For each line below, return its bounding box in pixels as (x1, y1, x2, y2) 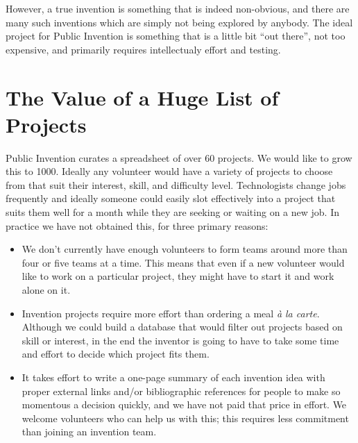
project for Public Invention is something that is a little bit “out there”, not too (6, 28, 346, 43)
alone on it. (22, 283, 71, 297)
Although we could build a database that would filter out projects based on (22, 319, 343, 334)
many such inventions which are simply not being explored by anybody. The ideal (6, 15, 353, 29)
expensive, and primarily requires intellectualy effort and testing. (6, 42, 281, 56)
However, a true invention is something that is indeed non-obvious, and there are (6, 1, 350, 15)
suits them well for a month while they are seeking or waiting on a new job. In (6, 205, 339, 219)
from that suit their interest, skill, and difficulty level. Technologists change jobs (6, 177, 346, 192)
